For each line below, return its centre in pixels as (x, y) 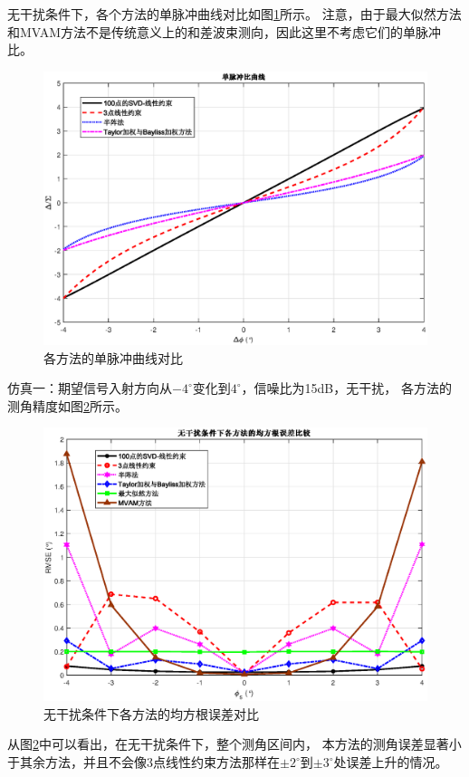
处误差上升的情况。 (391, 762)
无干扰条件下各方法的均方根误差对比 (151, 713)
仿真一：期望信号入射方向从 (90, 388)
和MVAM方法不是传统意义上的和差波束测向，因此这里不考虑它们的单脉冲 (225, 31)
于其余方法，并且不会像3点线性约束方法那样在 (144, 762)
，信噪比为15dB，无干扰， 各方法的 (346, 388)
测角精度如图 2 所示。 (67, 405)
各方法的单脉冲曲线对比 (113, 357)
